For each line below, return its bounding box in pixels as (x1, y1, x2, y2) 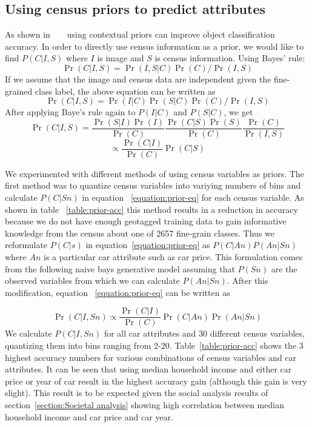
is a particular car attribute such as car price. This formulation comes (44, 250, 303, 263)
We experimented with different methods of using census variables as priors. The (5, 167, 304, 180)
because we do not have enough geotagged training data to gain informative (5, 215, 287, 227)
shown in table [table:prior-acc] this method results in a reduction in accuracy (5, 203, 298, 215)
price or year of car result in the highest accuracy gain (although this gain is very (5, 374, 307, 387)
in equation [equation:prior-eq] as (85, 238, 210, 251)
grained (5, 84, 33, 97)
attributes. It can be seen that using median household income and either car (5, 363, 292, 375)
